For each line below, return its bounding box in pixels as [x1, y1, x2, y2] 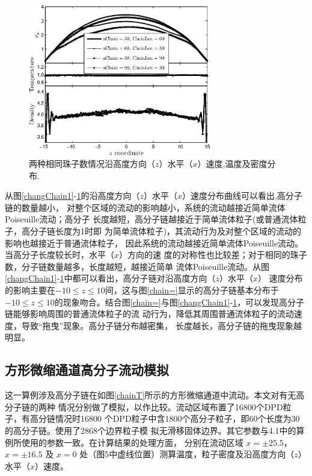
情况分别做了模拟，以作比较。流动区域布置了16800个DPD [58, 400, 283, 413]
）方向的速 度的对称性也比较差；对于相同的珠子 [119, 248, 307, 261]
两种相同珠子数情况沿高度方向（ [29, 157, 155, 170]
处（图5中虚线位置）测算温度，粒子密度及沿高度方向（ [79, 448, 295, 460]
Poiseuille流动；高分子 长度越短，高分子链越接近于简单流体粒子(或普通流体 [5, 213, 298, 225]
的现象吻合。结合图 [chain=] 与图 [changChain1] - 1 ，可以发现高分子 [54, 295, 305, 308]
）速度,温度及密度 [197, 157, 268, 170]
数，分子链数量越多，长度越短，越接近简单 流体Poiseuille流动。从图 [5, 260, 270, 272]
